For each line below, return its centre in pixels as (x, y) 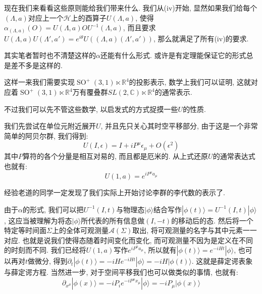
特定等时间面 (25, 230)
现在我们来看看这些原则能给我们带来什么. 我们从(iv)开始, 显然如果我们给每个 (131, 8)
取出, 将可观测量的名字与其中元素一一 (195, 230)
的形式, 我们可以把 (53, 209)
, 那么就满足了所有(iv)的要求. (201, 38)
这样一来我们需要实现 (39, 82)
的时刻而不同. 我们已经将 (45, 250)
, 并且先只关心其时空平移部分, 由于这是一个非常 (179, 126)
